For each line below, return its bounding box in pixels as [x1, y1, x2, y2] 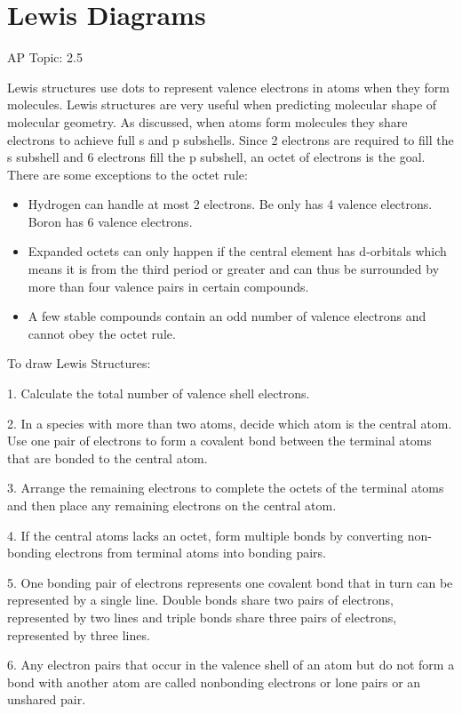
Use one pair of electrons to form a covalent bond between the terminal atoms [7, 431, 432, 450]
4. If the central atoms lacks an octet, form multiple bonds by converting [7, 525, 403, 544]
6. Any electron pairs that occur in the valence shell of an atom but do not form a [7, 655, 455, 674]
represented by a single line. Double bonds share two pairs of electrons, [7, 590, 394, 609]
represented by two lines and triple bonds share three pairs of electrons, [7, 607, 397, 626]
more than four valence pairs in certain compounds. [28, 277, 309, 295]
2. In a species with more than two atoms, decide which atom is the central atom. [7, 413, 452, 432]
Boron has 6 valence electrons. [28, 212, 193, 230]
